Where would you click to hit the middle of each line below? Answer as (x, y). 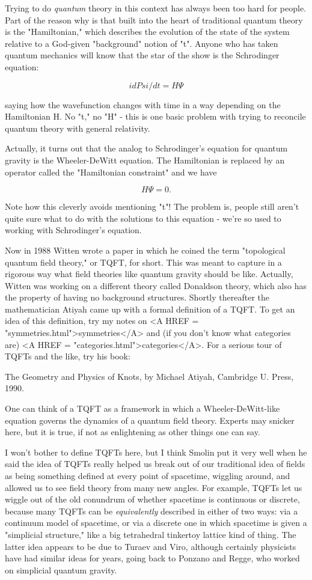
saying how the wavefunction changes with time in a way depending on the (143, 104)
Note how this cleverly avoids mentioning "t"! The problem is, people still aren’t (152, 206)
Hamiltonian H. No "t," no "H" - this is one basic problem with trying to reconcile (155, 116)
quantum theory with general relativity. (78, 128)
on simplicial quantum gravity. (61, 569)
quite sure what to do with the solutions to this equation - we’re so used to (143, 218)
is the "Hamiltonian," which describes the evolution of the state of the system (147, 32)
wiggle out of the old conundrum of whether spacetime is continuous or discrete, (152, 499)
